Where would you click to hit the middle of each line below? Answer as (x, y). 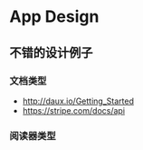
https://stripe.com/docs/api (73, 110)
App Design (54, 17)
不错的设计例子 (51, 52)
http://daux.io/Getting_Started (78, 101)
